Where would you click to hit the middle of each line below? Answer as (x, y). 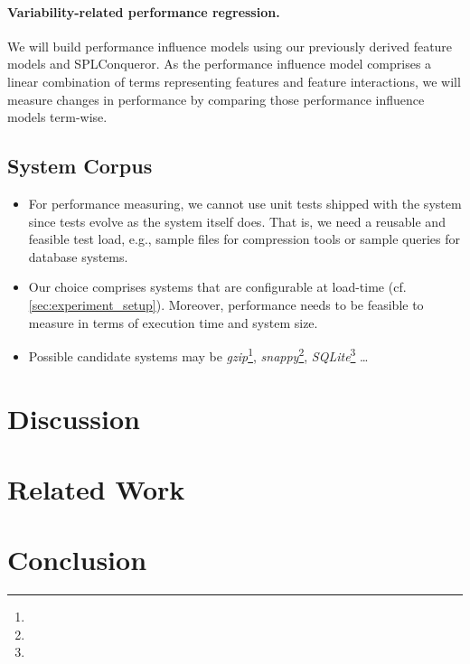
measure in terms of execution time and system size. (173, 322)
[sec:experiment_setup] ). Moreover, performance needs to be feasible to (226, 304)
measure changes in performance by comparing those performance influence (216, 99)
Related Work (96, 488)
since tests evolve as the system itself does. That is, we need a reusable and (237, 221)
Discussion (74, 418)
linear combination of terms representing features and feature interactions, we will (234, 81)
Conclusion (77, 560)
